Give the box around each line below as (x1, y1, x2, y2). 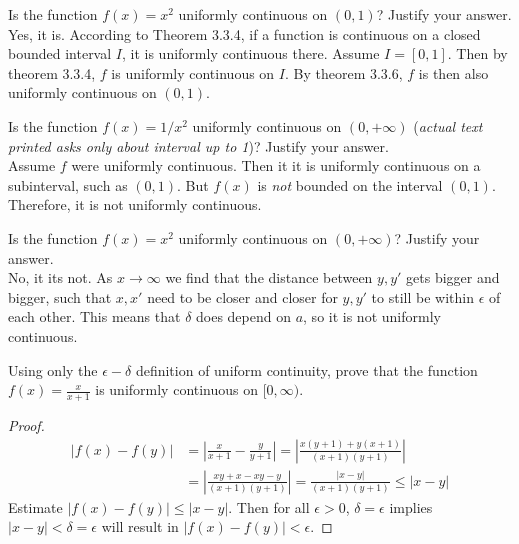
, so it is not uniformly (303, 306, 441, 327)
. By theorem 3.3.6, (284, 62, 403, 83)
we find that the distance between (165, 267, 373, 288)
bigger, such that (8, 286, 112, 307)
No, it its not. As (8, 267, 113, 288)
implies (389, 496, 433, 517)
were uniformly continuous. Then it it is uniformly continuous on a (71, 155, 481, 176)
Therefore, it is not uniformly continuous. (8, 194, 262, 215)
